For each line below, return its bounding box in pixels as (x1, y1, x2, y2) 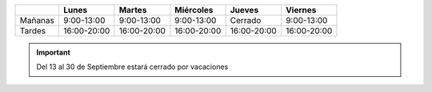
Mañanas (19, 15, 55, 25)
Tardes (19, 25, 46, 36)
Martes (118, 5, 147, 15)
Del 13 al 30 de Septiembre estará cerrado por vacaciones (36, 62, 229, 71)
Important (36, 48, 71, 57)
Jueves (230, 5, 259, 15)
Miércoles (174, 5, 214, 15)
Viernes (285, 5, 317, 15)
